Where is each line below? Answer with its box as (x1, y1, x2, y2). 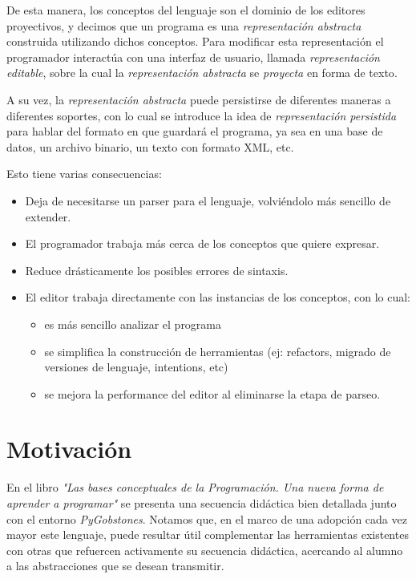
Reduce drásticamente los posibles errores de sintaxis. (25, 261, 289, 278)
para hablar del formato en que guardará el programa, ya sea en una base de (6, 123, 383, 140)
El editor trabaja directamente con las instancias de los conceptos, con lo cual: (25, 289, 410, 306)
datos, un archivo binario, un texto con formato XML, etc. (6, 138, 294, 155)
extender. (25, 208, 71, 225)
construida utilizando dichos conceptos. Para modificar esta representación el (6, 33, 384, 50)
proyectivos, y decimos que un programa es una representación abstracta (6, 17, 361, 34)
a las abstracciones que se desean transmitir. (6, 557, 224, 574)
